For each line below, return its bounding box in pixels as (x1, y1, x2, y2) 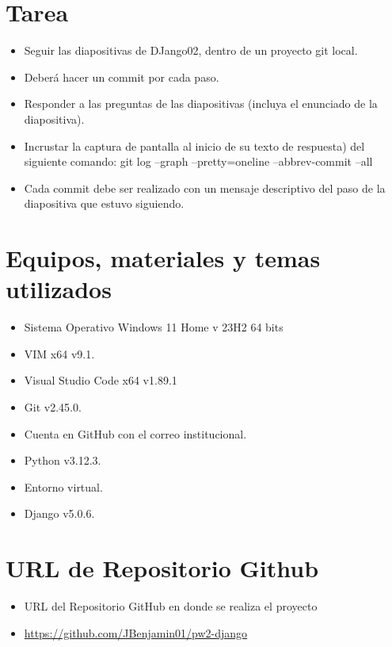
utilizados (6, 273, 112, 305)
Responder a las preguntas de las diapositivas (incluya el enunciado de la (24, 95, 378, 112)
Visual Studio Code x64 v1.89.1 (24, 372, 177, 389)
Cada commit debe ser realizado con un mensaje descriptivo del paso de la (24, 179, 386, 196)
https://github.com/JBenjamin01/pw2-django (24, 624, 248, 641)
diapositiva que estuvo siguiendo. (24, 195, 185, 212)
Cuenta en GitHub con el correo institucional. (24, 425, 247, 442)
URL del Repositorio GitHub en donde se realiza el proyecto (24, 598, 318, 614)
